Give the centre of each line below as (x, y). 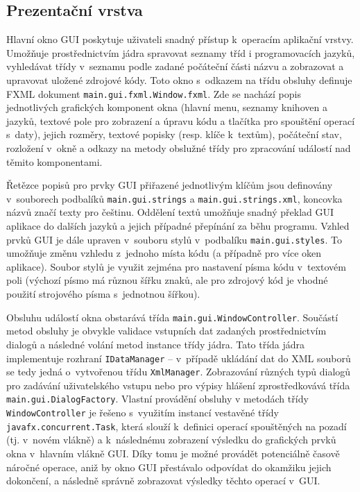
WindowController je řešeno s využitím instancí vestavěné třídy (143, 413)
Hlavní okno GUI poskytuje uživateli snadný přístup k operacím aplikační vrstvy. (180, 39)
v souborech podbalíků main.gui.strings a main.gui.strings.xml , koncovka (174, 198)
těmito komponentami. (54, 161)
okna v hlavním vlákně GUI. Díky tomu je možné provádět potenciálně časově (173, 453)
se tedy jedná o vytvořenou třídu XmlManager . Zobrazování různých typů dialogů (179, 372)
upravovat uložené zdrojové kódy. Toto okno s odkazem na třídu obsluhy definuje (179, 79)
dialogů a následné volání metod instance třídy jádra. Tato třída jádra (156, 344)
